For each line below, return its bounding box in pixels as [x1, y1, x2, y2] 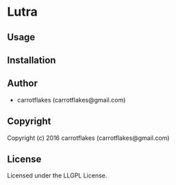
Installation [7, 54, 56, 66]
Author [7, 78, 38, 89]
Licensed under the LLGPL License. [7, 171, 108, 180]
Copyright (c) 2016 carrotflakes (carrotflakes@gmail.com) [7, 134, 170, 142]
